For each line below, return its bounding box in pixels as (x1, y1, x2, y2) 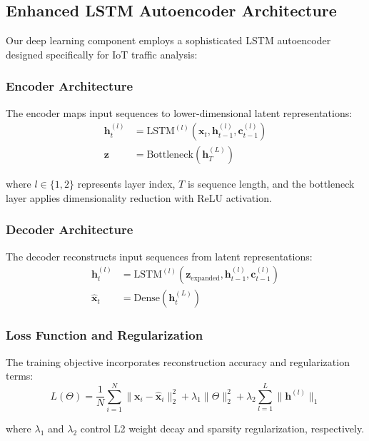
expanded (191, 274, 220, 282)
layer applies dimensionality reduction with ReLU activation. (6, 190, 272, 205)
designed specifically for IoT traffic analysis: (6, 46, 198, 61)
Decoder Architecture (6, 220, 133, 238)
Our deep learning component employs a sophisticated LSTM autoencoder (6, 33, 331, 48)
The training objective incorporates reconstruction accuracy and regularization (6, 354, 350, 369)
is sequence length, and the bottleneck (187, 176, 355, 191)
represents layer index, (77, 176, 176, 191)
